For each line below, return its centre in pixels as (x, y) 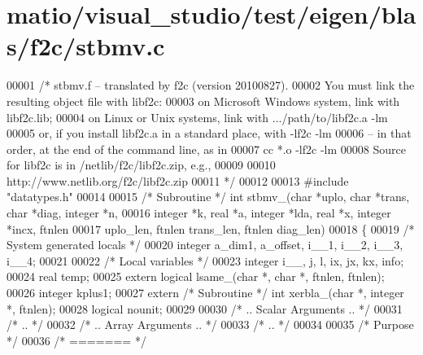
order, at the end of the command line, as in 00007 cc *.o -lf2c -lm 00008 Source (206, 149)
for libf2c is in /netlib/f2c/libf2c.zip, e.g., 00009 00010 (141, 165)
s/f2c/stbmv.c (86, 46)
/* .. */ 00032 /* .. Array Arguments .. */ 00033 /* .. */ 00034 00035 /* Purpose (210, 324)
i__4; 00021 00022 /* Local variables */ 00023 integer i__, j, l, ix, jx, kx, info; (205, 260)
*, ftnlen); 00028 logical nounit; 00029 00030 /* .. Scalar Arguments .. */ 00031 (205, 308)
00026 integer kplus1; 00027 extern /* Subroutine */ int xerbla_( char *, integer (205, 293)
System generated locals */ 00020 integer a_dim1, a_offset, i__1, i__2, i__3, (205, 245)
